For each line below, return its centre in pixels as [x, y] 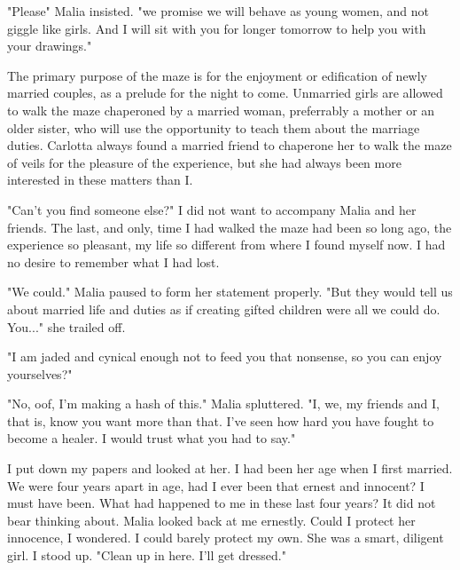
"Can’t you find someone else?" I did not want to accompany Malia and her [212, 209]
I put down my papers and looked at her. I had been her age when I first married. [230, 468]
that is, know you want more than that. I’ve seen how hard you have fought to [221, 420]
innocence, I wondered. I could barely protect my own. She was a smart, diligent [226, 538]
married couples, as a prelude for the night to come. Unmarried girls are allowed [225, 93]
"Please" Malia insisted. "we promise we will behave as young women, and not [218, 11]
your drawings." [50, 46]
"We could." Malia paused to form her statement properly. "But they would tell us [230, 292]
